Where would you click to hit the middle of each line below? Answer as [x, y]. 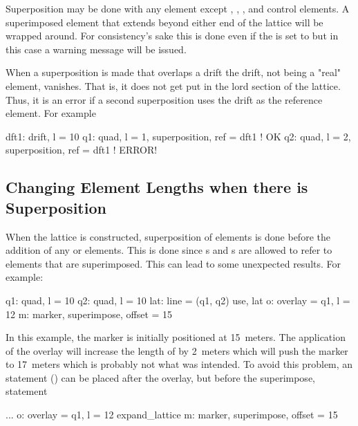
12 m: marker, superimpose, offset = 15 [89, 314]
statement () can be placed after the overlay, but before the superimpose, [160, 377]
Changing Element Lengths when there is [157, 187]
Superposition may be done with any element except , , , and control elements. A [178, 8]
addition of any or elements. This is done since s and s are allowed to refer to [169, 250]
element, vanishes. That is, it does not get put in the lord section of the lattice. [173, 85]
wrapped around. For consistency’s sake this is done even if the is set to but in [172, 36]
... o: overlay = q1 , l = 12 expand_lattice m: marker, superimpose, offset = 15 [172, 415]
